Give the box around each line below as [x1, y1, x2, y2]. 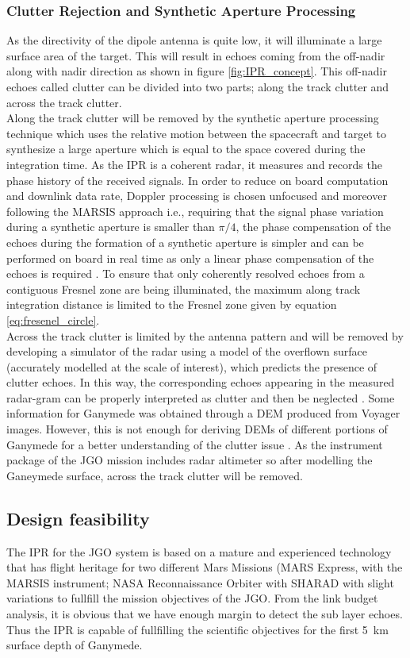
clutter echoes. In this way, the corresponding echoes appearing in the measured [6, 374, 395, 391]
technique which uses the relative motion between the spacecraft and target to [6, 125, 387, 141]
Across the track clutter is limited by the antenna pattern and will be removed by [6, 327, 404, 344]
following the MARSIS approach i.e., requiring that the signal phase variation [6, 202, 384, 219]
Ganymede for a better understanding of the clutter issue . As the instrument [6, 436, 383, 452]
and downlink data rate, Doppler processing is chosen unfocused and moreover [6, 187, 387, 204]
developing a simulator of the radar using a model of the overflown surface [6, 343, 368, 360]
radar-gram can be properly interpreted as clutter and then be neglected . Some [6, 389, 395, 406]
